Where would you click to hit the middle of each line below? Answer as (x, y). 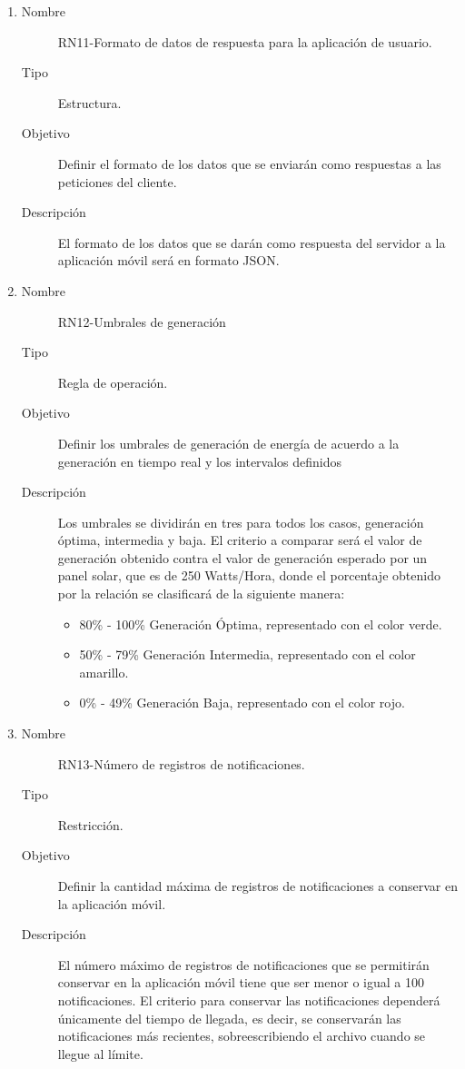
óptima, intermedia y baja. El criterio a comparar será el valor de (240, 540)
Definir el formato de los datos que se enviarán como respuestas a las (249, 163)
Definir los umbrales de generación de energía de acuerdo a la (228, 443)
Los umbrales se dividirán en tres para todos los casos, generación (241, 522)
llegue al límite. (100, 1053)
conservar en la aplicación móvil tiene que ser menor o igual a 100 (241, 982)
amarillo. (104, 672)
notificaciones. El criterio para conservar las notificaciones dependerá (249, 1000)
